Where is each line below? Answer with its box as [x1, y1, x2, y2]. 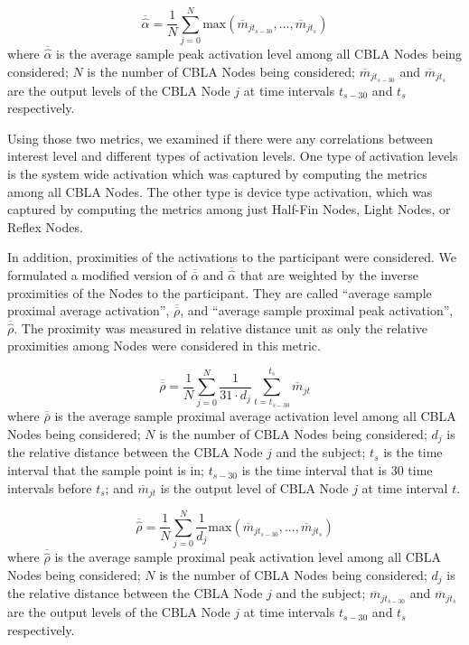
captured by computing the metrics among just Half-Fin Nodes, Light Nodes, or [7, 200, 451, 219]
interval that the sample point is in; [7, 461, 204, 480]
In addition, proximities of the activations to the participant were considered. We [7, 248, 457, 266]
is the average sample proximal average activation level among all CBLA [54, 407, 456, 425]
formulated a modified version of [7, 265, 187, 284]
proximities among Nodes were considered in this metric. [7, 336, 321, 355]
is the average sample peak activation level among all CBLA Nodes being [56, 44, 463, 63]
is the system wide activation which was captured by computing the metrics [7, 164, 427, 182]
